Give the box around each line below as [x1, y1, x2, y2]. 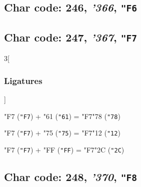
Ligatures [4, 74, 42, 86]
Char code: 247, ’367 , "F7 [4, 29, 137, 44]
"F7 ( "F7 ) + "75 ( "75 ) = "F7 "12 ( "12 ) [4, 127, 120, 138]
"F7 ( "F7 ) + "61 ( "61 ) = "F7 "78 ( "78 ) [4, 110, 120, 121]
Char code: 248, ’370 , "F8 [4, 168, 137, 184]
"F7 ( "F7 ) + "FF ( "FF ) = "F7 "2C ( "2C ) [4, 144, 124, 154]
